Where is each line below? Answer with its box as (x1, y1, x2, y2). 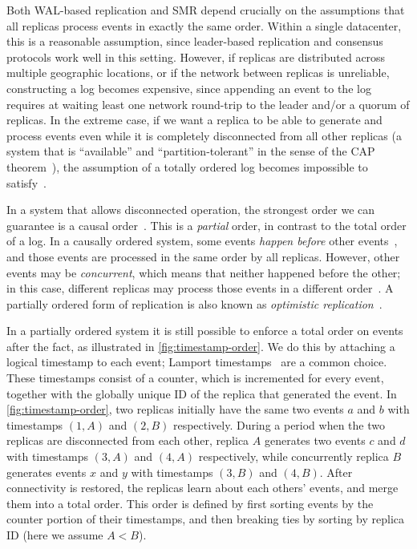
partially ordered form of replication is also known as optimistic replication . (6, 295, 383, 312)
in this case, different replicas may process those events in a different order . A (6, 280, 394, 297)
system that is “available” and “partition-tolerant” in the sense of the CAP (6, 143, 375, 159)
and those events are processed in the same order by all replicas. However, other (6, 248, 400, 264)
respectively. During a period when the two (172, 416, 385, 433)
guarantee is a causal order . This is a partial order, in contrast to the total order (6, 216, 407, 233)
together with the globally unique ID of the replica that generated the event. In (6, 385, 397, 402)
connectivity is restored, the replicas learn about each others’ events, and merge (6, 479, 399, 496)
